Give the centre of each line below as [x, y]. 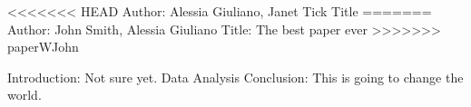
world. [25, 95]
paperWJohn [43, 47]
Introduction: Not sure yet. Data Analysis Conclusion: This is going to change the [235, 77]
